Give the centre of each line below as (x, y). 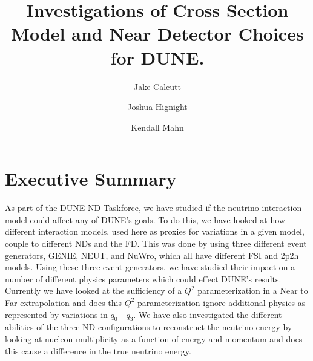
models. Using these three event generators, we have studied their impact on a (150, 267)
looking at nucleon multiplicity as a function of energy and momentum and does (154, 338)
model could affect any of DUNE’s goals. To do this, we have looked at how (145, 219)
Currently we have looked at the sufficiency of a (94, 291)
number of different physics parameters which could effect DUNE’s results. (143, 278)
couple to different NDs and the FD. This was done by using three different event (156, 243)
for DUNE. (157, 57)
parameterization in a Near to (253, 291)
